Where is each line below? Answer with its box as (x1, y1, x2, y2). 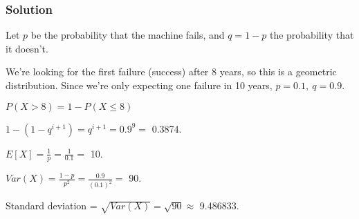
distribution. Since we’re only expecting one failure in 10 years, (6, 78, 273, 92)
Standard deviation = (6, 198, 98, 213)
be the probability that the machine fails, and (30, 28, 225, 42)
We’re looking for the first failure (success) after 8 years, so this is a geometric (6, 64, 337, 79)
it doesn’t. (6, 41, 48, 55)
